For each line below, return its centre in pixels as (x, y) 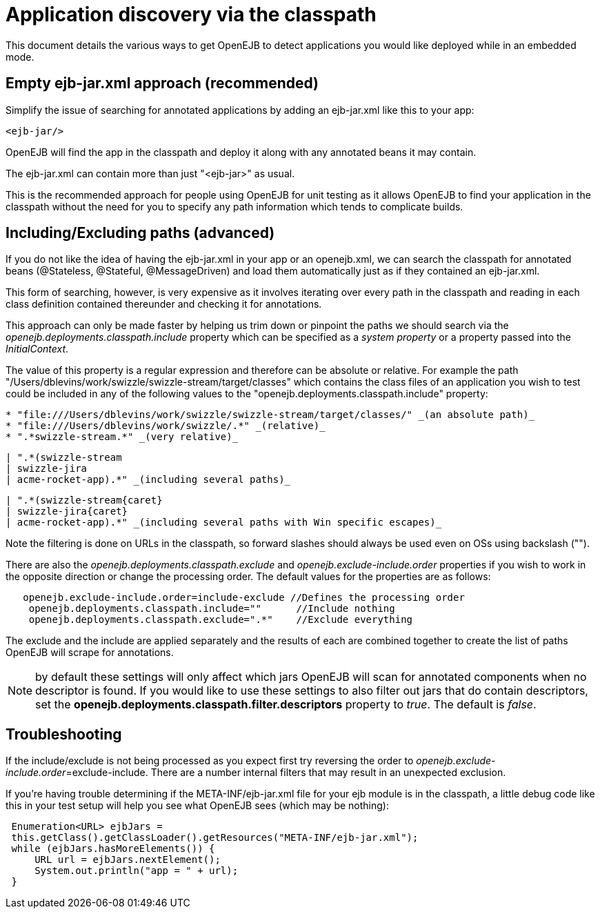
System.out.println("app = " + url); (137, 871)
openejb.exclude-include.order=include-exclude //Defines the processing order (244, 598)
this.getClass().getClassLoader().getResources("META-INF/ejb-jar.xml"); (215, 838)
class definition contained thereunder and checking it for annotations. (164, 304)
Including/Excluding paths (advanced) (140, 233)
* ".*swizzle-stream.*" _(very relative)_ (122, 437)
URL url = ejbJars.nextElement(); (128, 860)
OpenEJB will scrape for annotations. (90, 653)
